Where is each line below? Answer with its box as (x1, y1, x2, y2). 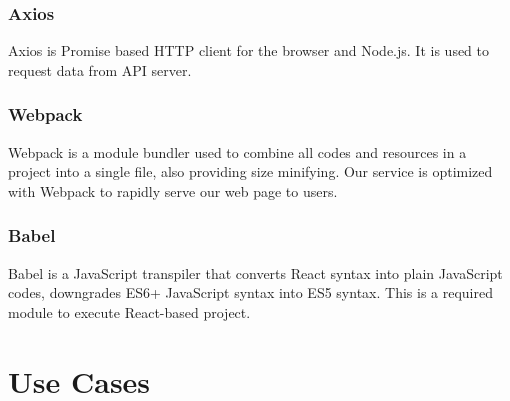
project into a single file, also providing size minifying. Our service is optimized (8, 161, 493, 182)
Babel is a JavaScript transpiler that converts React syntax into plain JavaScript (8, 262, 503, 283)
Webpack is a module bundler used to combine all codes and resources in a (8, 141, 467, 162)
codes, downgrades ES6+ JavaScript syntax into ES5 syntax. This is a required (8, 282, 493, 303)
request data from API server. (8, 59, 192, 80)
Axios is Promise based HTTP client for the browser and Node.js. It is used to (8, 40, 490, 61)
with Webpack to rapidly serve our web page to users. (8, 180, 338, 201)
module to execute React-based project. (8, 301, 251, 322)
